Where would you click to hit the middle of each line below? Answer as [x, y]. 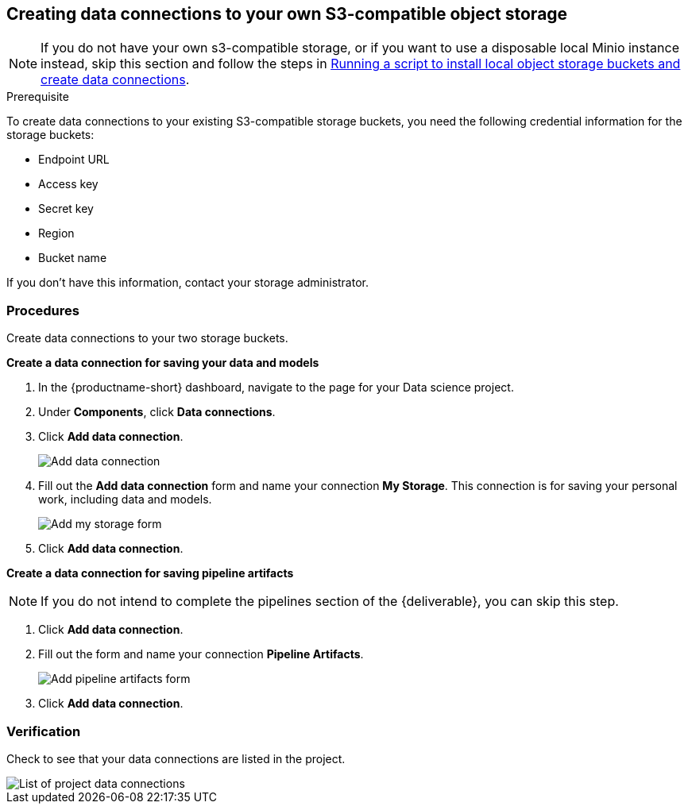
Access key [68, 184]
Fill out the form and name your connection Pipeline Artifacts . [201, 654]
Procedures [43, 310]
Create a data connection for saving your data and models [163, 363]
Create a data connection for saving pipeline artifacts [150, 573]
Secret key [66, 209]
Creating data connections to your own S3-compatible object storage [287, 14]
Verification [44, 731]
